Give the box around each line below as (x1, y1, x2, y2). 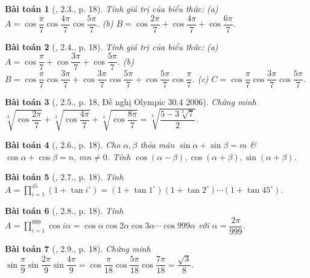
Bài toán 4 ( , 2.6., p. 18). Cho (5, 138, 121, 151)
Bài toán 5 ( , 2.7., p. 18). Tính (5, 170, 124, 183)
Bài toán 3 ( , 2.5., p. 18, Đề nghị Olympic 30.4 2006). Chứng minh (5, 95, 256, 108)
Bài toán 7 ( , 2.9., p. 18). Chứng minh (5, 242, 151, 255)
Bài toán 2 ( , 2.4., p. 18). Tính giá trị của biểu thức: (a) (5, 40, 218, 53)
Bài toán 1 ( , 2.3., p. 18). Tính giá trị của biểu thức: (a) (5, 2, 218, 15)
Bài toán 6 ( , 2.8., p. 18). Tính (5, 204, 124, 217)
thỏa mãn (140, 138, 175, 151)
